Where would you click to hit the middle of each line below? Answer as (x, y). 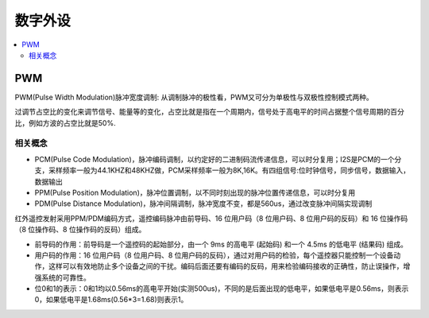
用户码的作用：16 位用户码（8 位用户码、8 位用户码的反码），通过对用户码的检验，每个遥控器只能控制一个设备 (214, 255)
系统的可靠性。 (66, 277)
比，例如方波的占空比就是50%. (65, 122)
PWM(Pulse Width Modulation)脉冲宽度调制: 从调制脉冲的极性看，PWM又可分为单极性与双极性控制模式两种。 (194, 97)
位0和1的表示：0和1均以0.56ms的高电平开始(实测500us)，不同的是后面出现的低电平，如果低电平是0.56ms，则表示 (222, 289)
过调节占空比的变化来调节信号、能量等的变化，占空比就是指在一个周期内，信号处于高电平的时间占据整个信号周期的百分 (209, 112)
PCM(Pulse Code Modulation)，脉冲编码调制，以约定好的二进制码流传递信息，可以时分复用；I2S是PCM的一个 (214, 159)
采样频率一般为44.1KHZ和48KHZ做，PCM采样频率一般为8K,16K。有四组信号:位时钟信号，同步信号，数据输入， (229, 170)
